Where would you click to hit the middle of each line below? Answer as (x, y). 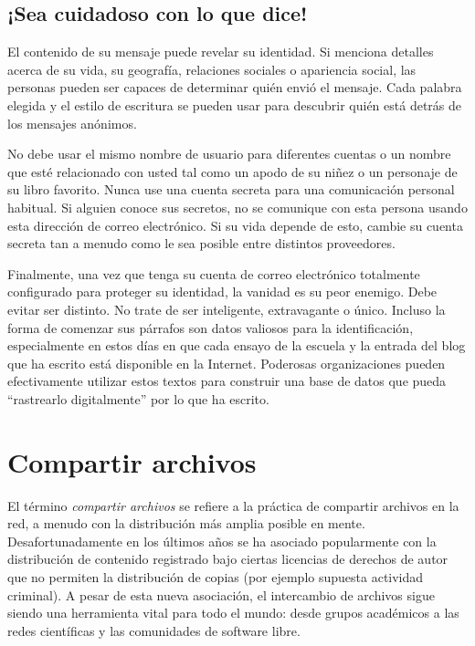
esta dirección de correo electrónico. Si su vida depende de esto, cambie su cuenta (235, 225)
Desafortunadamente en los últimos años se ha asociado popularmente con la (222, 541)
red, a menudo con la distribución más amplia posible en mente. (186, 523)
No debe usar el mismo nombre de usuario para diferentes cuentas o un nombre (229, 154)
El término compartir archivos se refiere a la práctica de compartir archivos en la (233, 505)
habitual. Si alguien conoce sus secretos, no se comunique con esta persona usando (237, 207)
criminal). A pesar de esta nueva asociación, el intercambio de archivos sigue (221, 594)
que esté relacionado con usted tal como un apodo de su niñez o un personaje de (232, 171)
